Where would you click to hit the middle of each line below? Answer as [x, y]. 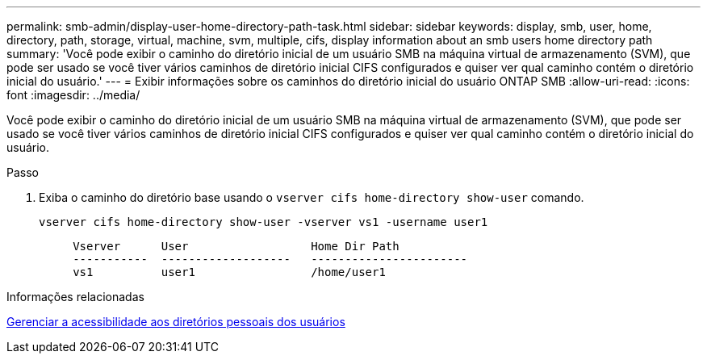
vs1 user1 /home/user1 [229, 272]
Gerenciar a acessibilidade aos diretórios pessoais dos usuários [176, 322]
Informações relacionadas [75, 297]
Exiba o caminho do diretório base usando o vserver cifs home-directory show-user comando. [312, 197]
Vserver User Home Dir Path [236, 246]
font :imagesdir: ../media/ [73, 95]
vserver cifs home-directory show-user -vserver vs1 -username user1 [264, 222]
